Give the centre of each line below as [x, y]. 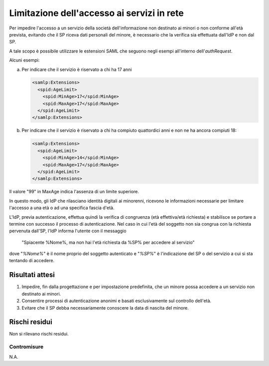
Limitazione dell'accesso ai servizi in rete [96, 13]
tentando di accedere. [32, 261]
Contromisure [26, 347]
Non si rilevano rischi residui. [39, 334]
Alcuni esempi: [24, 60]
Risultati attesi [32, 275]
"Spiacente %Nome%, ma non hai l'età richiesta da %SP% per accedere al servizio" [108, 242]
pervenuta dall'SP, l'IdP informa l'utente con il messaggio [68, 231]
